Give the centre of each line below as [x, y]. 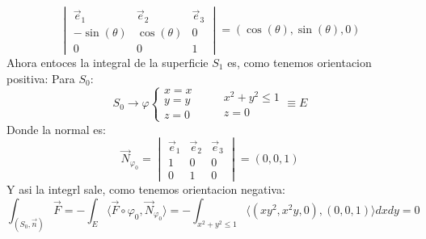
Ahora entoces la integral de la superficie [108, 62]
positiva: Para [41, 78]
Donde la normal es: [56, 129]
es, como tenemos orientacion [299, 62]
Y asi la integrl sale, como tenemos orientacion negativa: [146, 189]
